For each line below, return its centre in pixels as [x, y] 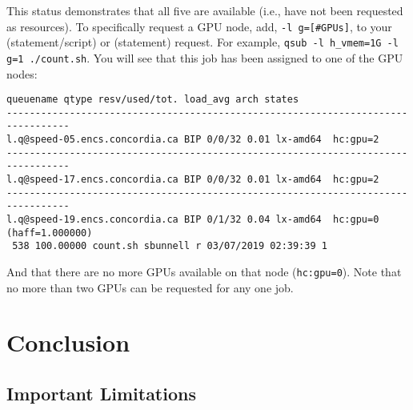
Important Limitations [101, 394]
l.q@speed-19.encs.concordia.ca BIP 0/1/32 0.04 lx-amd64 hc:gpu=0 [193, 220]
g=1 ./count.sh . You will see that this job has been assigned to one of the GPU [205, 57]
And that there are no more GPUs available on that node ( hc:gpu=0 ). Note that [204, 272]
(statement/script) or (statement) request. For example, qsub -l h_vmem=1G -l [202, 42]
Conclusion [68, 342]
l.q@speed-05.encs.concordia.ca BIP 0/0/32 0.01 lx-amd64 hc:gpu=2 [193, 140]
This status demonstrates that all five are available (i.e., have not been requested [205, 10]
